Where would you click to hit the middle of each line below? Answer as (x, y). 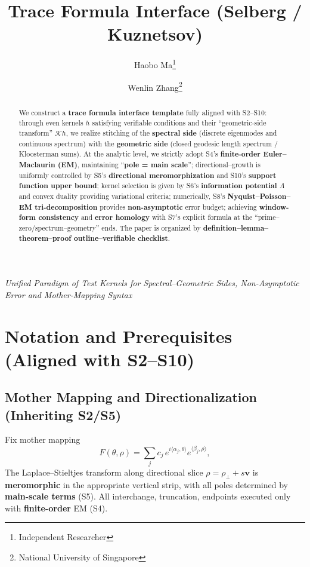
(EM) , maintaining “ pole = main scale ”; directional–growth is (159, 164)
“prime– (267, 217)
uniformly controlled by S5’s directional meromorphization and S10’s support (148, 175)
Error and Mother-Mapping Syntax (69, 294)
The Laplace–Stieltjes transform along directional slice (104, 472)
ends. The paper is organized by (151, 227)
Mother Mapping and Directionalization (131, 397)
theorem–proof (45, 238)
